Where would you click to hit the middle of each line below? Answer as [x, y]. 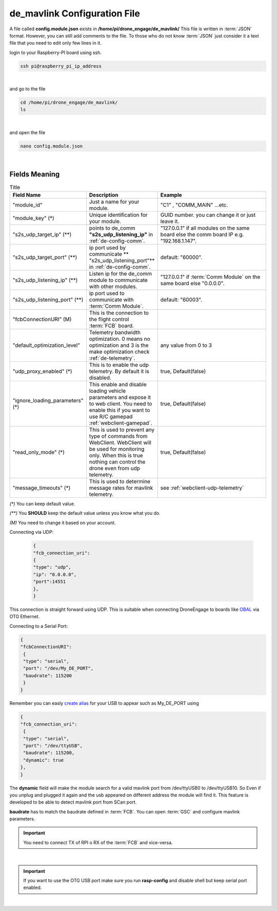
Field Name [27, 195]
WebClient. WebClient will [120, 443]
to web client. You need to [121, 404]
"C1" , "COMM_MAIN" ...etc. [194, 205]
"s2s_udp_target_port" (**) [45, 257]
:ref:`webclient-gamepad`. [121, 423]
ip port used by [107, 248]
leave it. [170, 221]
